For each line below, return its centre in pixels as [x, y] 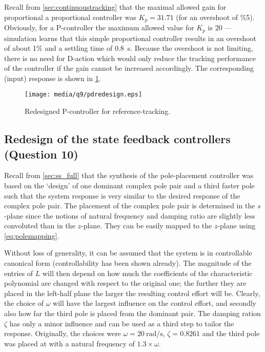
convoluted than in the [40, 226]
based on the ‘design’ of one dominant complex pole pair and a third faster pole [129, 185]
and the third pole [231, 333]
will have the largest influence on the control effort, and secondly [155, 303]
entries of [19, 273]
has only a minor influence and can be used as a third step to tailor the [122, 323]
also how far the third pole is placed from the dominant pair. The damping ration [132, 313]
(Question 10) [41, 154]
